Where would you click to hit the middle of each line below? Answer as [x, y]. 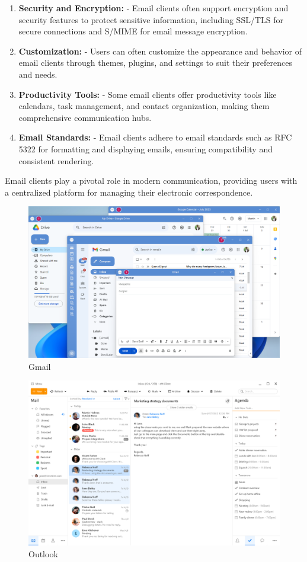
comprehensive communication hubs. [85, 117]
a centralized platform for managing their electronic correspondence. [129, 192]
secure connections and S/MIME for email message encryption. [133, 31]
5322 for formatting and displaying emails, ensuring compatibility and [145, 149]
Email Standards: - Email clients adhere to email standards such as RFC [155, 137]
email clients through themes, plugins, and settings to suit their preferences [155, 63]
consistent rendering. [56, 160]
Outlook [43, 554]
